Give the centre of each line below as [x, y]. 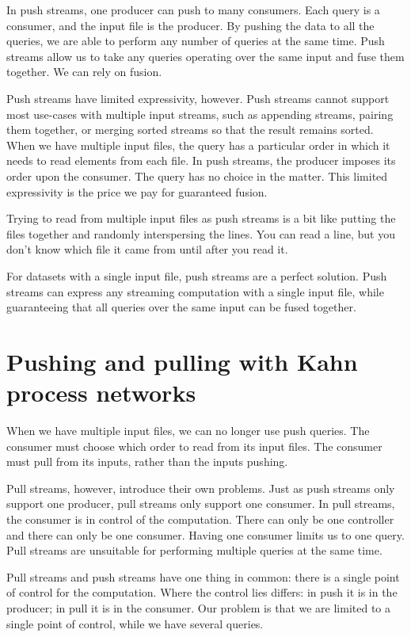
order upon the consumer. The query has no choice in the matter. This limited [197, 175]
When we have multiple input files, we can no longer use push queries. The [188, 430]
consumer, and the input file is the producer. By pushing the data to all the [190, 25]
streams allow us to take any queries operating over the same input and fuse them [205, 56]
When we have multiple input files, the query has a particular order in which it [198, 145]
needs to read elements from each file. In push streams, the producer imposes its [201, 160]
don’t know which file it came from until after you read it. [147, 249]
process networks [101, 393]
